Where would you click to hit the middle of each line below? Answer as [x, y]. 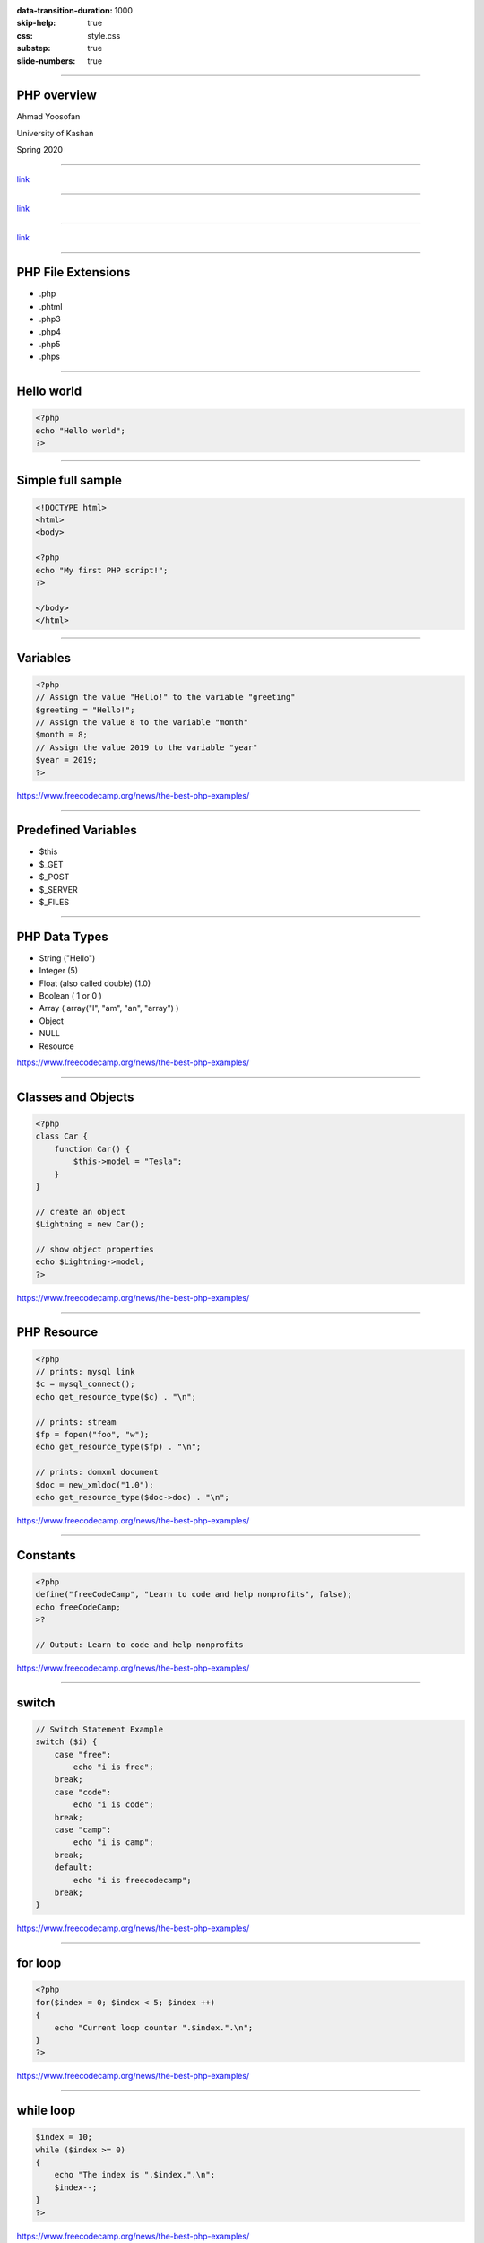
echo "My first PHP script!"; [102, 570]
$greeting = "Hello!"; [85, 710]
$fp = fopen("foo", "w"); [92, 1434]
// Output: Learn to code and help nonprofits [139, 1645]
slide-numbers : [46, 61]
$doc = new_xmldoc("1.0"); [95, 1484]
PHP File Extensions [73, 272]
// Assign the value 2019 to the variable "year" [147, 747]
